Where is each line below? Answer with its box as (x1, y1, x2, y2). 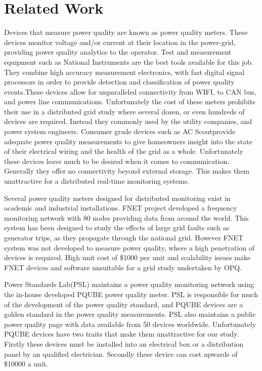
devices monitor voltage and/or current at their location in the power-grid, (4, 36, 236, 47)
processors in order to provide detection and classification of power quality (4, 76, 235, 87)
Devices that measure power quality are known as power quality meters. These (4, 27, 248, 37)
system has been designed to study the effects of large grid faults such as (4, 222, 230, 233)
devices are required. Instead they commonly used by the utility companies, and (4, 116, 252, 127)
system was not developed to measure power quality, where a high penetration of (4, 242, 255, 253)
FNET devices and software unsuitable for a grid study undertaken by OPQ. (4, 262, 242, 272)
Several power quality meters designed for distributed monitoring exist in (4, 192, 231, 203)
